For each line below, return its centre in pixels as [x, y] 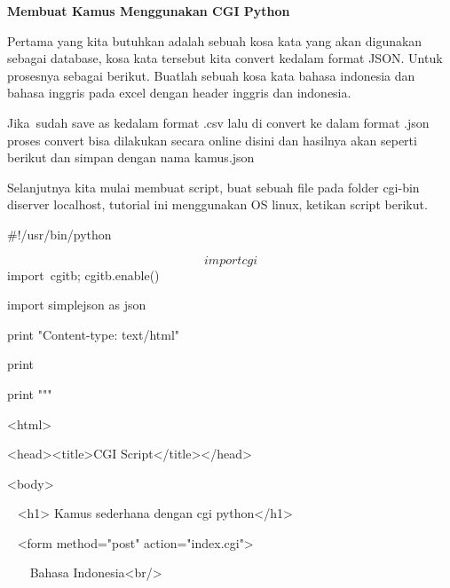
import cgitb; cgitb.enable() [83, 274]
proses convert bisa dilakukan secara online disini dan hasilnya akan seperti [212, 140]
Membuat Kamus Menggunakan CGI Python [149, 11]
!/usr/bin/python [64, 234]
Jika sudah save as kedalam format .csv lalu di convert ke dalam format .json [218, 122]
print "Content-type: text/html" [94, 334]
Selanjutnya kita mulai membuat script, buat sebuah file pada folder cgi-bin [213, 187]
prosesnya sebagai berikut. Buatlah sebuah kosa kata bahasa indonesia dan [211, 75]
